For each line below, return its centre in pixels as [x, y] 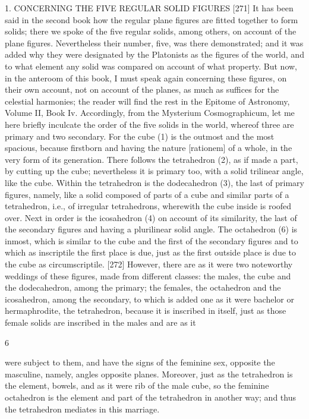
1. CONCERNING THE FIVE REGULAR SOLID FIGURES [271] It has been [149, 8]
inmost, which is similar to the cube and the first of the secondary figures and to [152, 240]
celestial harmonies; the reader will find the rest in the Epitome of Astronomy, [147, 101]
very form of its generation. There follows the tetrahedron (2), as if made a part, [152, 159]
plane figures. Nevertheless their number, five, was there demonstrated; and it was [154, 42]
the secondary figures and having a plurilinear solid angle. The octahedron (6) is [151, 229]
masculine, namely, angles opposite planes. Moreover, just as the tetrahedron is [149, 374]
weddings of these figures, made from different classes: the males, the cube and [148, 275]
